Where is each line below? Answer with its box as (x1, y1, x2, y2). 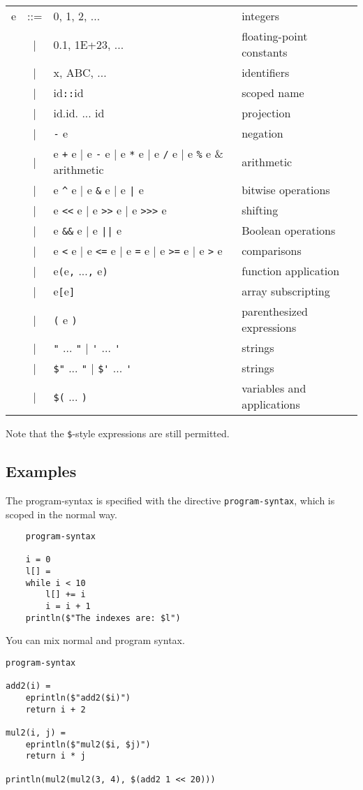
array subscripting (242, 283, 330, 299)
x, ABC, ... (53, 64, 107, 80)
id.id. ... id (53, 105, 105, 121)
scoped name (242, 85, 304, 101)
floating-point (242, 28, 308, 44)
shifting (242, 202, 279, 218)
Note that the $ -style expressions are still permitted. (6, 426, 230, 440)
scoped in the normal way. (6, 506, 117, 521)
